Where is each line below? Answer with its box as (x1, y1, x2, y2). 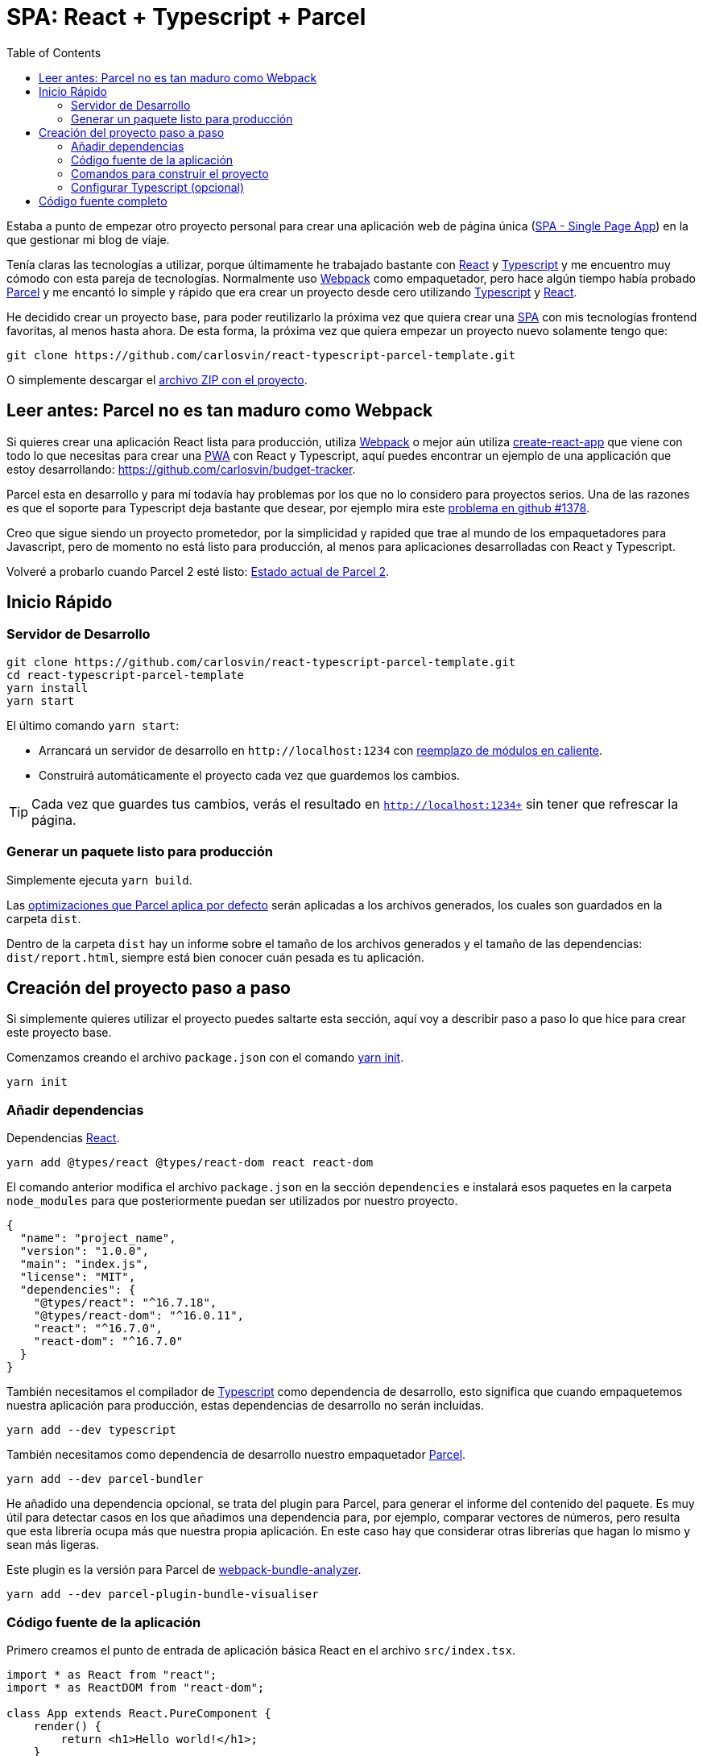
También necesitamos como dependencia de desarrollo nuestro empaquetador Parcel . (6, 1447, 466, 1462)
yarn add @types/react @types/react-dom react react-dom (6, 1156, 374, 1170)
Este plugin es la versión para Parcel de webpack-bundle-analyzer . (6, 1563, 362, 1577)
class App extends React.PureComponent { (6, 1706, 271, 1720)
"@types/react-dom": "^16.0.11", (33, 1309, 245, 1323)
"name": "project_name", (19, 1232, 176, 1245)
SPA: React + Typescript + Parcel (6, 3, 366, 31)
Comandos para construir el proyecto (71, 166, 269, 180)
